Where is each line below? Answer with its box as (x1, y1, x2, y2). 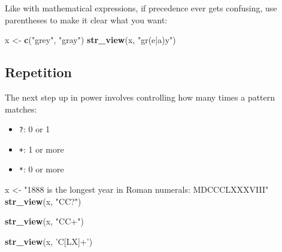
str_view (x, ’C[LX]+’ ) (5, 235, 93, 247)
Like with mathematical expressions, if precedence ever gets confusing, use (5, 2, 277, 14)
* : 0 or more (19, 163, 64, 175)
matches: (5, 102, 37, 115)
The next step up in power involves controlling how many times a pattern (5, 90, 275, 103)
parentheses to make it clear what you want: (5, 13, 168, 26)
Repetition (5, 63, 72, 81)
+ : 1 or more (19, 142, 64, 155)
